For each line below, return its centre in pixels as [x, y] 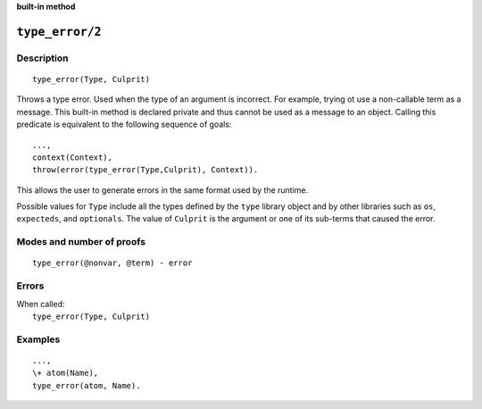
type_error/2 [59, 32]
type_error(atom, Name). [87, 385]
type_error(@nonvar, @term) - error [112, 263]
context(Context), [73, 157]
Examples [38, 339]
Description [42, 58]
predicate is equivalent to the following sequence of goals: [124, 124]
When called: [41, 304]
